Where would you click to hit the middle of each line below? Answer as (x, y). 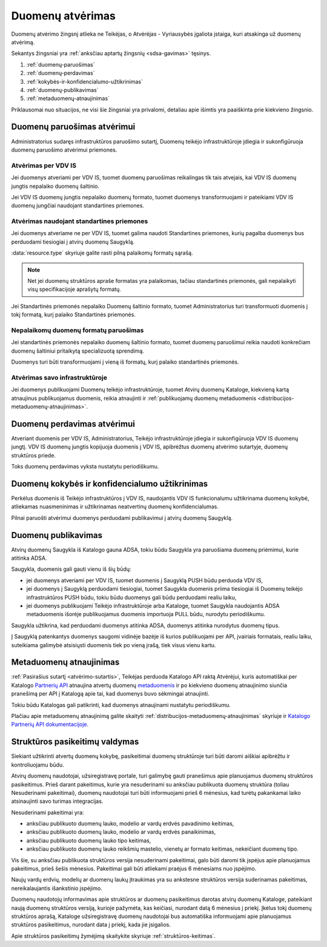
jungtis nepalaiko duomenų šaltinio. (55, 186)
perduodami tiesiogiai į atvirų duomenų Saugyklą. (73, 242)
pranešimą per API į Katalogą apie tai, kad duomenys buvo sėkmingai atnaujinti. (110, 694)
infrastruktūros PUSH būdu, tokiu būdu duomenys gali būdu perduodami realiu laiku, (131, 597)
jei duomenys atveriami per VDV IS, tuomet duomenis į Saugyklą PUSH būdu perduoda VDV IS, (145, 580)
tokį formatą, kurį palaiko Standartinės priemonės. (74, 314)
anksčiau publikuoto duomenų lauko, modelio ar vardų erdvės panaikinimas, (121, 832)
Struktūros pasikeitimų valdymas (75, 742)
